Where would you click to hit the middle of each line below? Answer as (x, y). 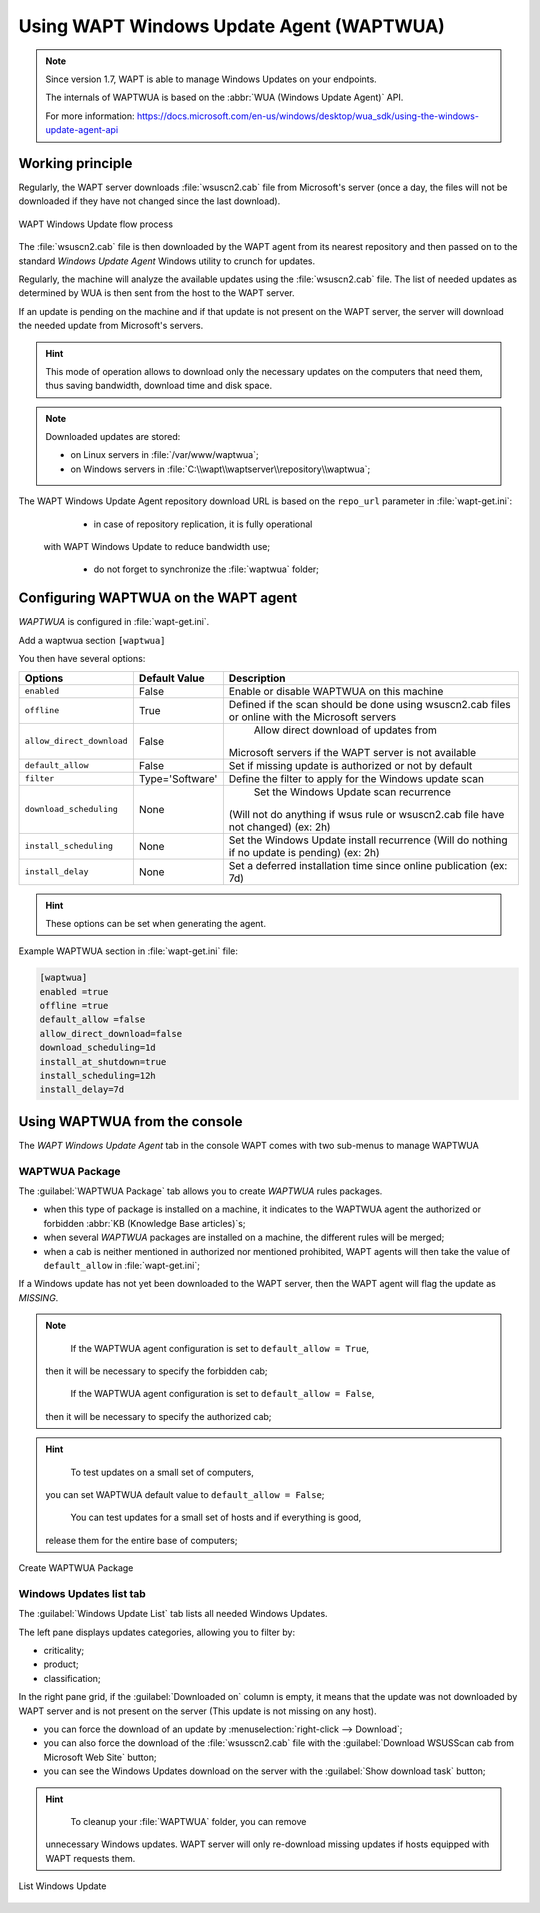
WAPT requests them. (90, 1858)
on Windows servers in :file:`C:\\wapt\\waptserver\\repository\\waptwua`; (220, 469)
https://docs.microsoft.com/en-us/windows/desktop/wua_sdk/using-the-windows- (308, 116)
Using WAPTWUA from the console (130, 1121)
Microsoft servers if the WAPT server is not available (352, 752)
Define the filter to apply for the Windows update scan (356, 778)
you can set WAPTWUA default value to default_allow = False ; (185, 1494)
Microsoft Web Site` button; (100, 1757)
